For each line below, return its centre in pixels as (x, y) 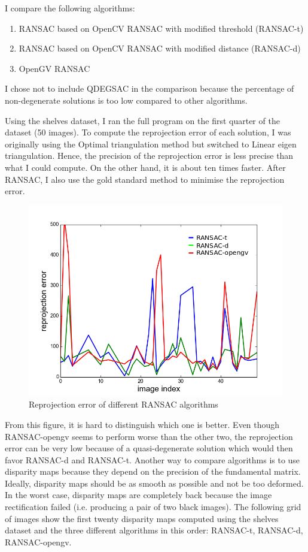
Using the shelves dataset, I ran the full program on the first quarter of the (142, 120)
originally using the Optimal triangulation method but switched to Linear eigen (151, 144)
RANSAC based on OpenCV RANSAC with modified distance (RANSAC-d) (160, 48)
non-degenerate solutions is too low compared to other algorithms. (126, 100)
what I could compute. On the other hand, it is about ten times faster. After (145, 167)
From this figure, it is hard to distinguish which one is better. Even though (142, 424)
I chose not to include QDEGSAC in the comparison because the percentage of (150, 88)
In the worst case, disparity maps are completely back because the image (138, 495)
